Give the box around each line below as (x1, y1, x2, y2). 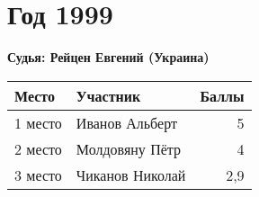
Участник (76, 85, 141, 106)
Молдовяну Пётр (76, 138, 182, 159)
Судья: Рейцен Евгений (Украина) (7, 48, 210, 67)
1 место (14, 112, 62, 133)
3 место (14, 164, 62, 185)
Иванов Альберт (76, 112, 177, 133)
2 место (14, 138, 62, 159)
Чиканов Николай (76, 164, 186, 185)
